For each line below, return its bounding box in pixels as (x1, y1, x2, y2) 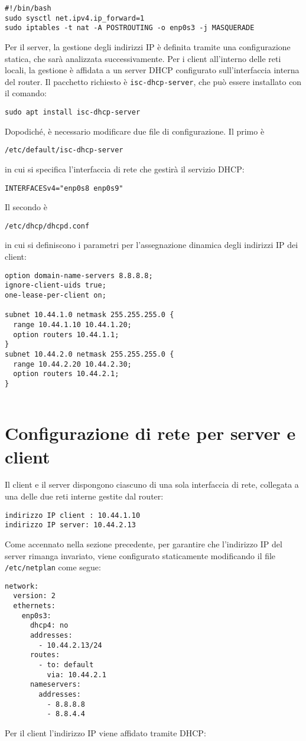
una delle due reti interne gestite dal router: (5, 490, 164, 502)
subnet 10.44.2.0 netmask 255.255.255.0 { (5, 350, 174, 358)
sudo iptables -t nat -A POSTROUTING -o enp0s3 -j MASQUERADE (5, 24, 255, 32)
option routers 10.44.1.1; (13, 330, 119, 339)
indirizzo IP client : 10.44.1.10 (5, 511, 141, 520)
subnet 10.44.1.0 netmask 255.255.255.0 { (5, 311, 174, 319)
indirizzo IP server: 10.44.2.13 (5, 521, 136, 530)
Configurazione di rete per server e (5, 421, 296, 445)
